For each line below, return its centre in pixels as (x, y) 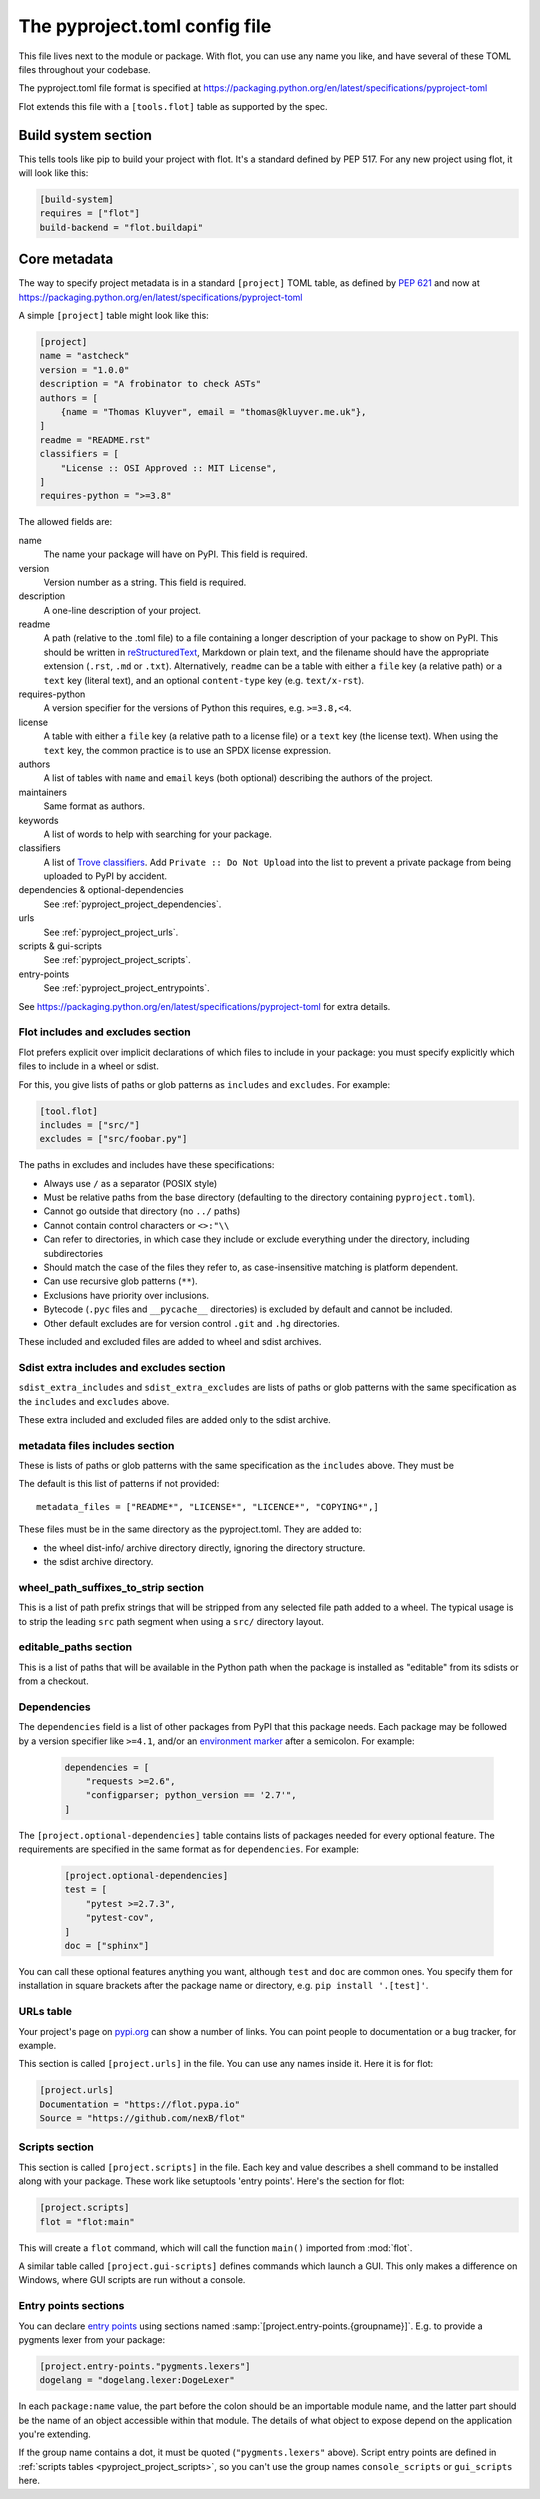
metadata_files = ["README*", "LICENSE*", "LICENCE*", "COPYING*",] (207, 1506)
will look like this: (53, 173)
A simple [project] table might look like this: (113, 316)
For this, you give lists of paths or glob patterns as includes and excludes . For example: (204, 1084)
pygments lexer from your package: (92, 2339)
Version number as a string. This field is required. (145, 582)
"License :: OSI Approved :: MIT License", (168, 468)
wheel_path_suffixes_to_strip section (111, 1587)
